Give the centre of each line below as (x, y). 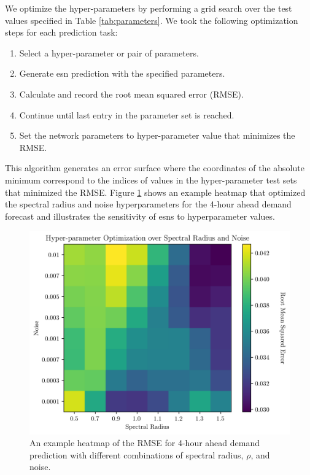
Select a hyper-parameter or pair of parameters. (109, 52)
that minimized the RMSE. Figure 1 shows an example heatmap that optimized (155, 192)
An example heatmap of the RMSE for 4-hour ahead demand (145, 443)
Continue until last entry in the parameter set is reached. (127, 114)
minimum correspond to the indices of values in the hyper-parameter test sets (151, 180)
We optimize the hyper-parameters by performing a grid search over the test (149, 8)
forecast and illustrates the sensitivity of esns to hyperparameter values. (140, 216)
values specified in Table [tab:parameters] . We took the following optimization (152, 20)
